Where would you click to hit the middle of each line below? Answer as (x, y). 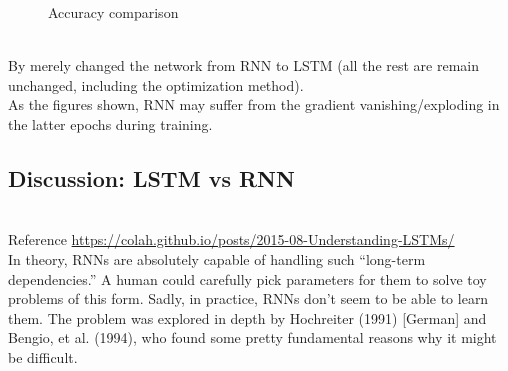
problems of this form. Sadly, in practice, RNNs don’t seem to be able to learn (248, 298)
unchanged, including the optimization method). (156, 84)
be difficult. (43, 356)
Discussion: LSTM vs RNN (151, 177)
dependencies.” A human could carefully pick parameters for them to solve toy (247, 278)
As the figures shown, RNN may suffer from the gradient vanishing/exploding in (254, 104)
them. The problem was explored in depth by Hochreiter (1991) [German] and (247, 317)
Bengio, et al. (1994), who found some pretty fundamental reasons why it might (252, 337)
